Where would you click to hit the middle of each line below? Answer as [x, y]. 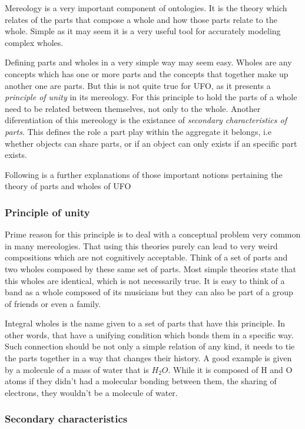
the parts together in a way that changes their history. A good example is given [148, 358]
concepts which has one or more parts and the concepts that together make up [147, 73]
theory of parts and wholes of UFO [68, 186]
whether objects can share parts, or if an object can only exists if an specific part [151, 143]
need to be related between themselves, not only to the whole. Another [133, 108]
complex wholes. [34, 42]
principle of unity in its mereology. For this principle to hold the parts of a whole [151, 97]
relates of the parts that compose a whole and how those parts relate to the [141, 19]
